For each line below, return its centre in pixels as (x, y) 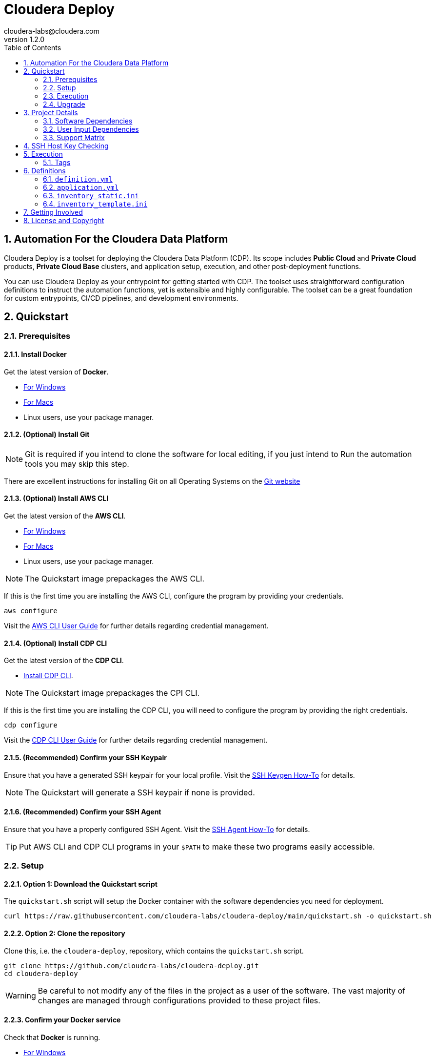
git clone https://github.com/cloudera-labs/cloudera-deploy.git (131, 966)
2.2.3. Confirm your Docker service (62, 1020)
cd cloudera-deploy (41, 973)
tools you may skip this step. (77, 464)
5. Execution (43, 154)
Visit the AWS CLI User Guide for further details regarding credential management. (136, 626)
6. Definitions (45, 170)
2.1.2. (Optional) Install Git (47, 435)
